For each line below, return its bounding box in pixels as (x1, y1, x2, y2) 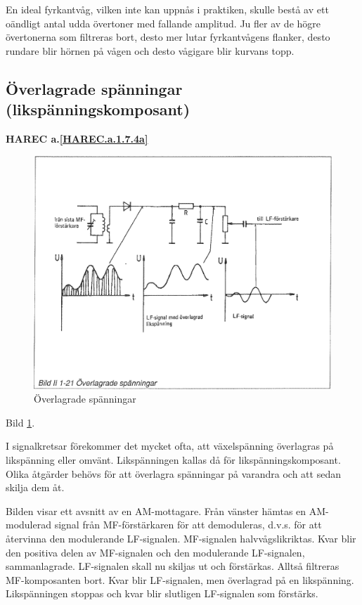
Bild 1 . (6, 415, 35, 429)
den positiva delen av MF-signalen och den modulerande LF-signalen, (6, 545, 305, 559)
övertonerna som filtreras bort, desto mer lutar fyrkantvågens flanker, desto (6, 30, 330, 44)
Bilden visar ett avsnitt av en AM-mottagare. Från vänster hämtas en (6, 503, 306, 518)
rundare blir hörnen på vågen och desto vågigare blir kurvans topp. (6, 43, 295, 58)
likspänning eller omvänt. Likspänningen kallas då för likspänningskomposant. (6, 453, 341, 467)
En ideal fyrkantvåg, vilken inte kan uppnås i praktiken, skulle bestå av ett (6, 2, 329, 16)
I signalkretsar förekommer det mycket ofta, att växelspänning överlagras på (6, 438, 334, 453)
